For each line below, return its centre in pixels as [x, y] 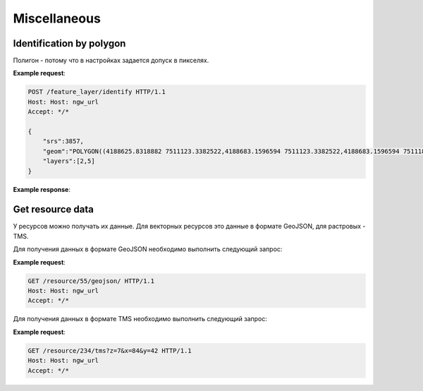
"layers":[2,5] [69, 161]
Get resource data [54, 209]
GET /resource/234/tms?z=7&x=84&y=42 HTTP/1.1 [110, 350]
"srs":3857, [63, 142]
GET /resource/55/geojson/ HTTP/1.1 [91, 281]
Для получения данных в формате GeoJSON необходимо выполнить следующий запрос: [148, 249]
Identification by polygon [69, 43]
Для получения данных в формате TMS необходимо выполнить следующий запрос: [140, 319]
